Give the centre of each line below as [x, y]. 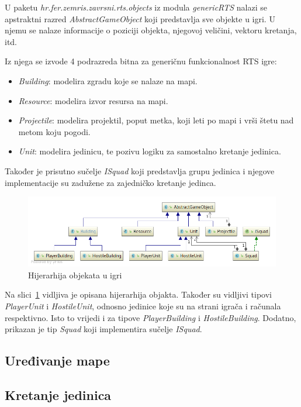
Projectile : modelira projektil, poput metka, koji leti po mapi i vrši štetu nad [156, 120]
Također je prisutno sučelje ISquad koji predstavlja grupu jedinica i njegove [140, 170]
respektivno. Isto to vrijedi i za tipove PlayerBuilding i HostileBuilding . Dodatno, [150, 317]
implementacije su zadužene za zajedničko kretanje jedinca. [110, 182]
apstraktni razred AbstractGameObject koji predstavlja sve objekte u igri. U [140, 18]
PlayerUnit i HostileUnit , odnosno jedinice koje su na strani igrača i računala [143, 306]
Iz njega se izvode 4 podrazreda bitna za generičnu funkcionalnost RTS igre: [141, 61]
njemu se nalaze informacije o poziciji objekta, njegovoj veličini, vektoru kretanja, [151, 30]
